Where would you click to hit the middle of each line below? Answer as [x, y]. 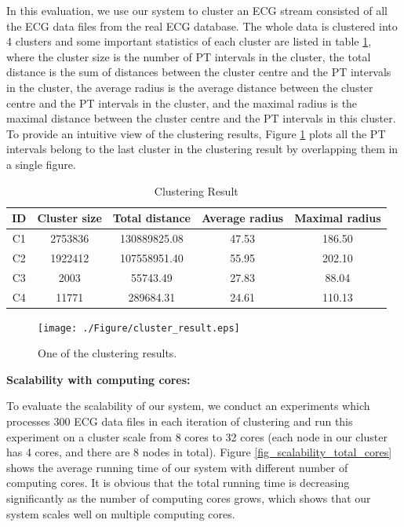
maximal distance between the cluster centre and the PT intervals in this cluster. [201, 118]
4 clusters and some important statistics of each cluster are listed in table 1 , [189, 41]
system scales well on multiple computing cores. [121, 513]
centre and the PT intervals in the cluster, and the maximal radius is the [182, 102]
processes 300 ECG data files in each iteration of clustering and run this [180, 421]
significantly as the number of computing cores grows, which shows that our [189, 498]
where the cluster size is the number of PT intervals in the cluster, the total [189, 56]
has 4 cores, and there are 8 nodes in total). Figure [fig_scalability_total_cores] [199, 452]
